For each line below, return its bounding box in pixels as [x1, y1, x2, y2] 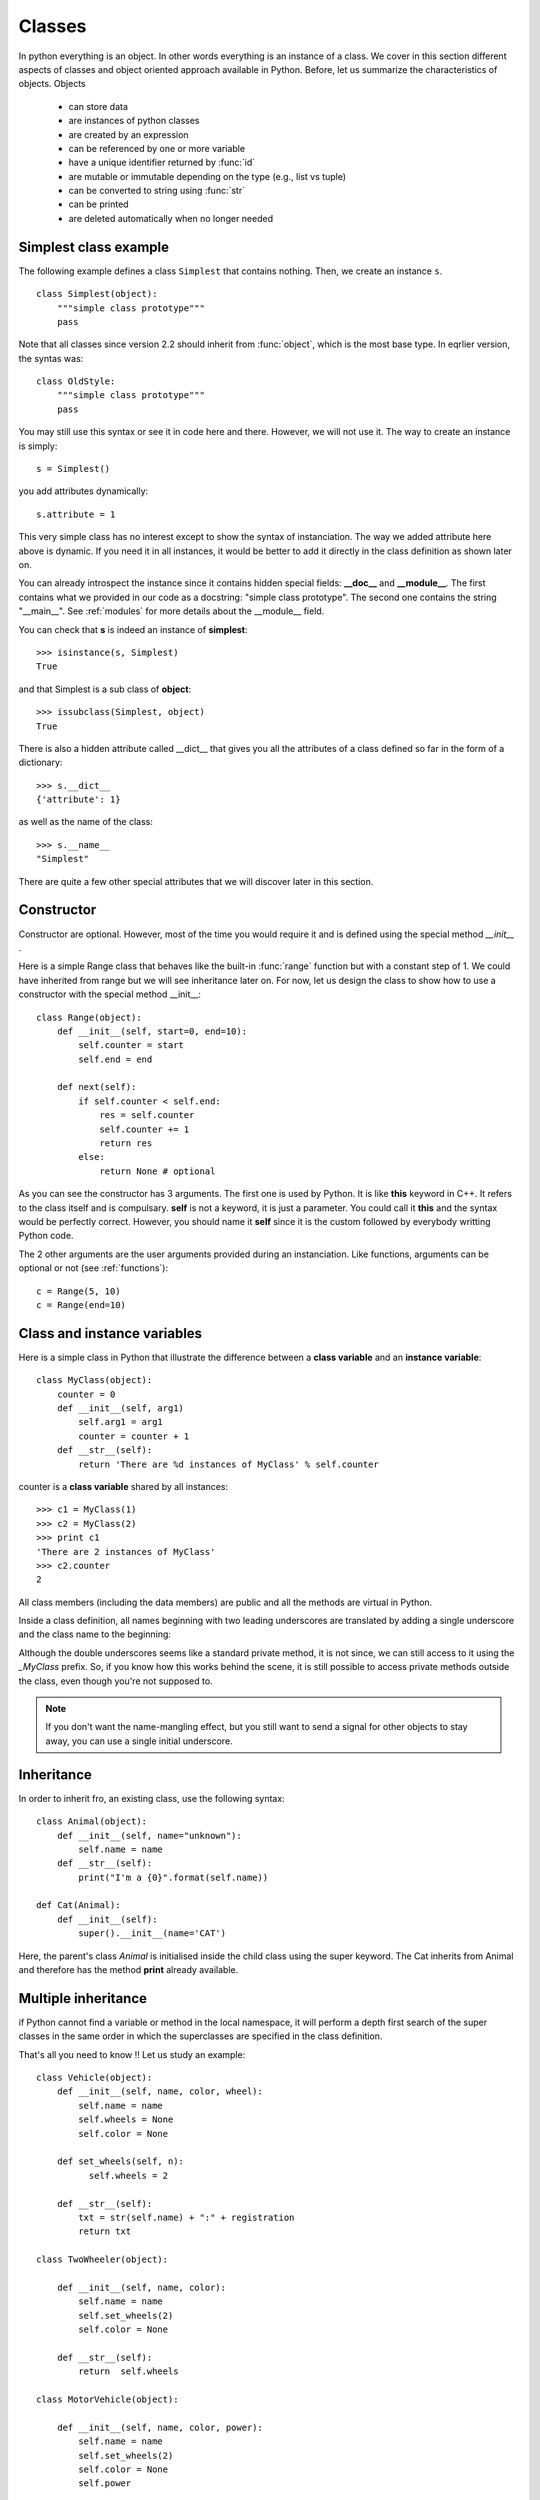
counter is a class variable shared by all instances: [18, 1480, 229, 1492]
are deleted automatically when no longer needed [68, 212, 274, 224]
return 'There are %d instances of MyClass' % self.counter [78, 1458, 379, 1470]
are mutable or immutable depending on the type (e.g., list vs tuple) [68, 170, 347, 182]
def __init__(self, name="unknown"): [56, 1830, 242, 1841]
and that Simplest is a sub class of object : [18, 683, 192, 695]
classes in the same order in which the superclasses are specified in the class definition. [18, 2030, 383, 2042]
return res [99, 1138, 153, 1149]
